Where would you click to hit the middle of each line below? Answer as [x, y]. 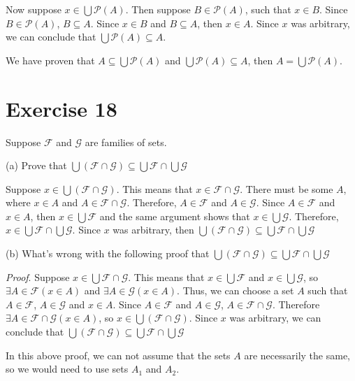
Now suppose [34, 9]
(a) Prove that [36, 165]
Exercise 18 [61, 108]
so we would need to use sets [67, 369]
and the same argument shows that [175, 216]
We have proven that [50, 60]
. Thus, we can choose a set [236, 290]
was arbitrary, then [153, 230]
